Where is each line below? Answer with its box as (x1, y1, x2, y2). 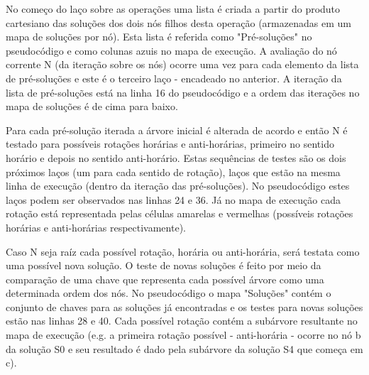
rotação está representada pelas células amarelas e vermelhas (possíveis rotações (6, 206, 353, 221)
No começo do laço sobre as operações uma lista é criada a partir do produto (6, 1, 341, 16)
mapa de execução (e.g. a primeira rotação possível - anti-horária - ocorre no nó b (6, 327, 361, 342)
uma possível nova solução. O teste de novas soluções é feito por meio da (6, 258, 321, 273)
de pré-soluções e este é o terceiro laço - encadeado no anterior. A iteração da (6, 70, 342, 85)
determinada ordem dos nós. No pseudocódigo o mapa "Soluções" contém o (6, 286, 331, 300)
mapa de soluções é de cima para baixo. (6, 99, 178, 114)
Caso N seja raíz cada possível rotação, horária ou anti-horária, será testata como (6, 244, 360, 259)
